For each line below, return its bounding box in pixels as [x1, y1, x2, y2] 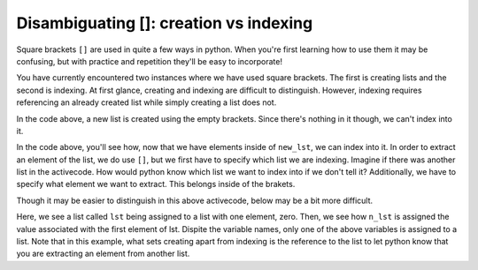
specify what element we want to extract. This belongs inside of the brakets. [16, 179, 296, 190]
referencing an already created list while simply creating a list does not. [16, 97, 277, 108]
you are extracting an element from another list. [16, 248, 190, 259]
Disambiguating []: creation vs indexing [16, 13, 313, 33]
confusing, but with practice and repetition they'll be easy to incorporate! [16, 56, 283, 66]
